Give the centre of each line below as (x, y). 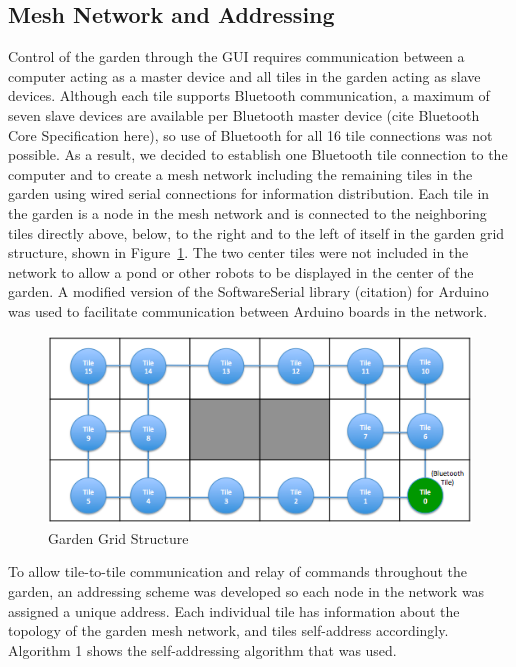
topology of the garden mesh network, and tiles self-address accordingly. (228, 630)
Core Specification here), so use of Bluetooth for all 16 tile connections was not (250, 134)
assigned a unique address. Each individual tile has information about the (234, 610)
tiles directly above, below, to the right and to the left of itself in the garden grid (256, 232)
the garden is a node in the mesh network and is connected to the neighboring (247, 212)
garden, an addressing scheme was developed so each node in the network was (246, 590)
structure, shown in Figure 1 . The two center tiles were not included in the (238, 252)
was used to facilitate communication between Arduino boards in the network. (248, 310)
